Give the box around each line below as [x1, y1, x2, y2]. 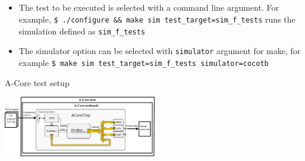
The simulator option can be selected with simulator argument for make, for [18, 45, 301, 57]
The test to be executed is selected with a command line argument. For [18, 1, 279, 14]
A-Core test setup [5, 76, 70, 89]
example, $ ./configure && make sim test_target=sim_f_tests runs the [18, 12, 295, 25]
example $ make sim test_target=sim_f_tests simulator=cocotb [18, 56, 269, 68]
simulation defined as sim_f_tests [18, 24, 146, 37]
